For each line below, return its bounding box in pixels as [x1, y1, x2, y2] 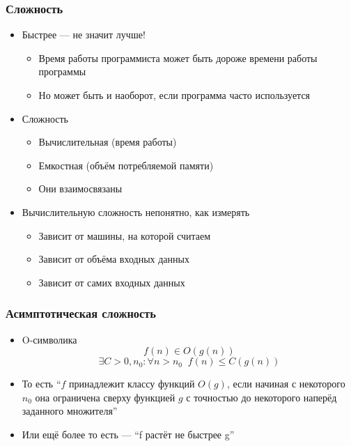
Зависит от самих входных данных [38, 275, 185, 289]
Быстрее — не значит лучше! [22, 27, 146, 42]
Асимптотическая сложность [6, 305, 156, 322]
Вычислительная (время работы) [38, 134, 177, 149]
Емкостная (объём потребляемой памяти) [38, 157, 214, 172]
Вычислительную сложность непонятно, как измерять [22, 204, 250, 219]
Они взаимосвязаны [38, 181, 123, 196]
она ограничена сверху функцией [35, 390, 175, 404]
